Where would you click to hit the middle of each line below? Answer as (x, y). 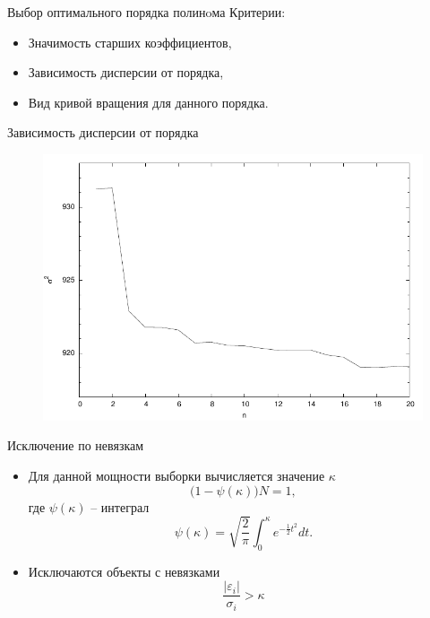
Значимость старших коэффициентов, (130, 42)
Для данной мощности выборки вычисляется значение (176, 475)
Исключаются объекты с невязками (124, 571)
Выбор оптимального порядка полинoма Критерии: (146, 12)
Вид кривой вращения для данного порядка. (148, 102)
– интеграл (120, 506)
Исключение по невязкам (76, 445)
